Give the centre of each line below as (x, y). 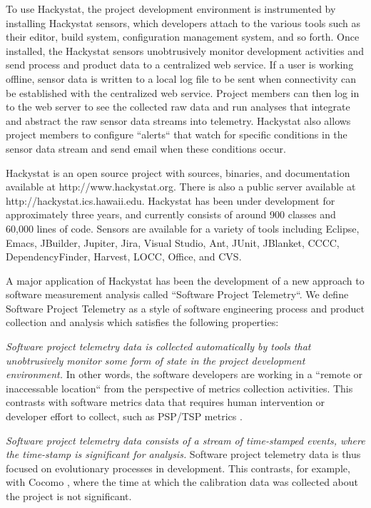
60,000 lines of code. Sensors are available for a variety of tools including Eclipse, (183, 228)
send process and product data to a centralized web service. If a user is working (180, 65)
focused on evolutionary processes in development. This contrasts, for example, (178, 468)
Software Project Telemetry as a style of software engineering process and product (185, 308)
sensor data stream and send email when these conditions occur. (146, 148)
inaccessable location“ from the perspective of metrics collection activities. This (179, 388)
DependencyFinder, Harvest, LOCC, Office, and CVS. (124, 256)
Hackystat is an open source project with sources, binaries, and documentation (178, 172)
